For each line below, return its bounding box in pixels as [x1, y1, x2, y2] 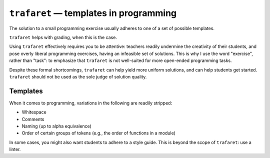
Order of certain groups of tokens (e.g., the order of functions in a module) [21, 130, 176, 136]
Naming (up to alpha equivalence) [21, 123, 92, 129]
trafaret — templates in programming [9, 7, 177, 18]
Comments [21, 116, 44, 122]
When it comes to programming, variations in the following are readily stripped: [9, 100, 172, 106]
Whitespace [21, 109, 47, 115]
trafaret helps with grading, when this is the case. [9, 34, 117, 40]
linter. [9, 146, 21, 152]
